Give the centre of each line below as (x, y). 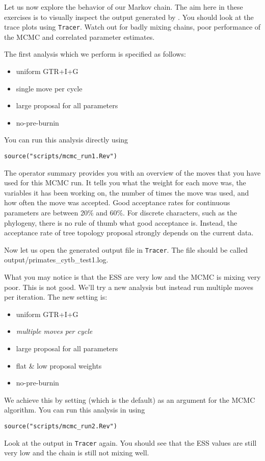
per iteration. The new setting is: (56, 297)
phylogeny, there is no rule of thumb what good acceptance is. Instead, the (121, 222)
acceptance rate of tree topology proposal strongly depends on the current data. (129, 233)
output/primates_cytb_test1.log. (56, 260)
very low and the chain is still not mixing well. (77, 453)
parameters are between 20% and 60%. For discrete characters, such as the (121, 213)
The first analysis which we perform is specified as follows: (95, 54)
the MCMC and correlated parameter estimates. (79, 37)
